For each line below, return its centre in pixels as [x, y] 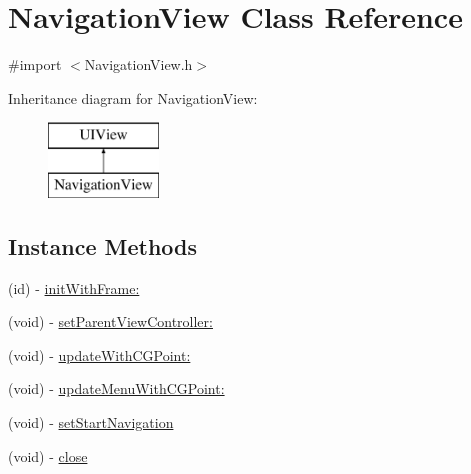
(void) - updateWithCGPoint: [99, 354]
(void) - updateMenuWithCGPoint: [116, 388]
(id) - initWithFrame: [74, 287]
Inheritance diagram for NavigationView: [133, 97]
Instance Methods [102, 245]
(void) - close [48, 455]
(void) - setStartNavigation [91, 422]
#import [35, 64]
